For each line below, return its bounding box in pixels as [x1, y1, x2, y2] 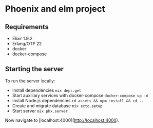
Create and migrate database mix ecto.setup [12, 103, 103, 109]
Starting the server [5, 65, 64, 73]
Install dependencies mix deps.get [12, 87, 81, 93]
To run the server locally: [5, 78, 55, 83]
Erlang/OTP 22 [12, 41, 42, 47]
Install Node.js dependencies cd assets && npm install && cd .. [12, 97, 144, 103]
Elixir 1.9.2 [12, 35, 33, 41]
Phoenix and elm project [5, 3, 106, 15]
